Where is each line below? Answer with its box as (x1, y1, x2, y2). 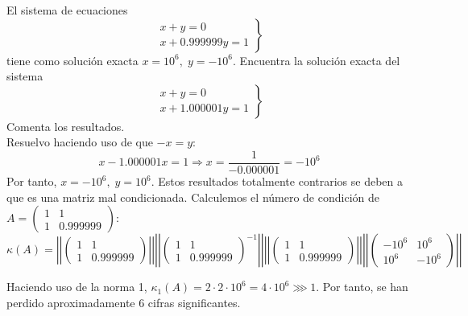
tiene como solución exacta (6, 51, 139, 68)
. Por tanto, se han (316, 278, 408, 295)
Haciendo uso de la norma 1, (6, 278, 147, 295)
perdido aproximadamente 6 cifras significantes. (6, 293, 241, 310)
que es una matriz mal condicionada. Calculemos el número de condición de (6, 188, 379, 205)
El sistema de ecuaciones (6, 2, 128, 18)
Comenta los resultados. (6, 117, 125, 134)
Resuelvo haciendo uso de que (6, 133, 153, 150)
